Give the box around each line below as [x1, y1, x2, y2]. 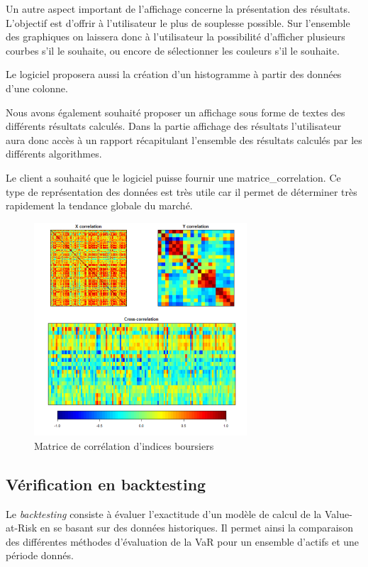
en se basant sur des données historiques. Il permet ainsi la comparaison [40, 520, 353, 535]
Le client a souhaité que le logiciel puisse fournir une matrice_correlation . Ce [6, 170, 341, 185]
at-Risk [6, 520, 38, 535]
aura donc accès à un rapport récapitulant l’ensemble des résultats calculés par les [6, 132, 362, 147]
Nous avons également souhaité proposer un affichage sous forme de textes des [6, 104, 345, 119]
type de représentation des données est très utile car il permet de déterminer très [6, 184, 357, 199]
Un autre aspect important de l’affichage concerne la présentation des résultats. [6, 1, 350, 16]
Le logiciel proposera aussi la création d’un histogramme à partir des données [6, 67, 342, 82]
